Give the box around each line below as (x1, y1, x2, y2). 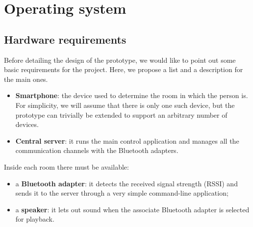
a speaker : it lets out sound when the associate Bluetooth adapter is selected (15, 204, 250, 214)
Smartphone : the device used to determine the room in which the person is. (15, 90, 248, 101)
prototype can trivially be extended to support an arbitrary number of (15, 109, 228, 120)
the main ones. (4, 74, 48, 84)
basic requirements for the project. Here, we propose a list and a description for (4, 64, 243, 75)
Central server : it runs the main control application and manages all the (15, 135, 239, 146)
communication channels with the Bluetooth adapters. (15, 145, 178, 155)
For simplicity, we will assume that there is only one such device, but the (15, 100, 235, 110)
